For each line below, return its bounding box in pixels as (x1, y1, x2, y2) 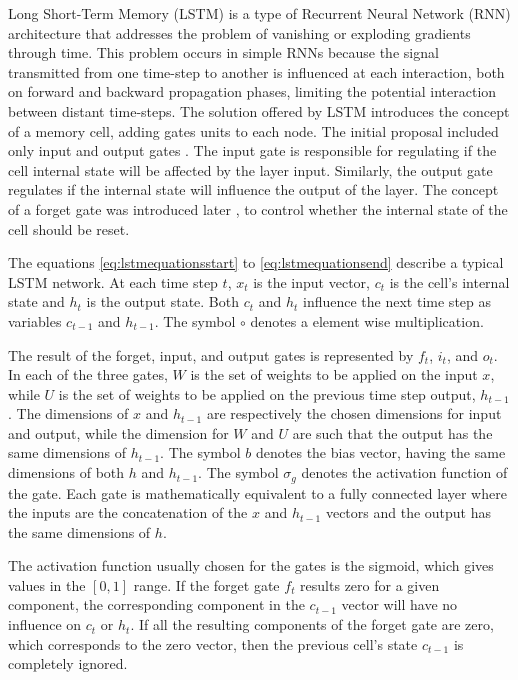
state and (8, 291, 65, 312)
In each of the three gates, (8, 364, 168, 385)
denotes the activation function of (301, 462, 508, 483)
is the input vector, (253, 271, 370, 292)
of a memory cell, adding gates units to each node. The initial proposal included (8, 120, 499, 141)
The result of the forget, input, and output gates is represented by (8, 344, 414, 365)
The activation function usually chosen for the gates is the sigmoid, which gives (8, 555, 494, 576)
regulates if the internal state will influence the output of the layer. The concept (8, 179, 499, 200)
